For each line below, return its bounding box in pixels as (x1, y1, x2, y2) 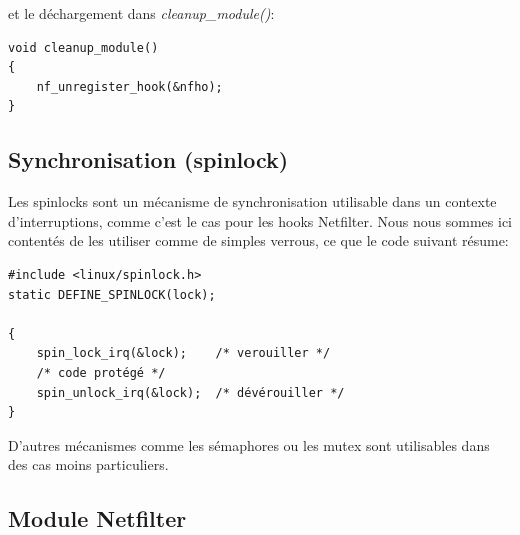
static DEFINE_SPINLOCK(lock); (8, 287, 216, 302)
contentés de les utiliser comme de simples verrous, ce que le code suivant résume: (8, 230, 509, 251)
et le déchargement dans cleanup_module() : (8, 3, 275, 23)
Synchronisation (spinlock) (8, 144, 289, 175)
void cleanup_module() (8, 40, 159, 55)
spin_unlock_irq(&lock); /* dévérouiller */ (36, 385, 345, 400)
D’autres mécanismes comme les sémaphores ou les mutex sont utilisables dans (8, 434, 490, 455)
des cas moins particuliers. (8, 454, 169, 475)
